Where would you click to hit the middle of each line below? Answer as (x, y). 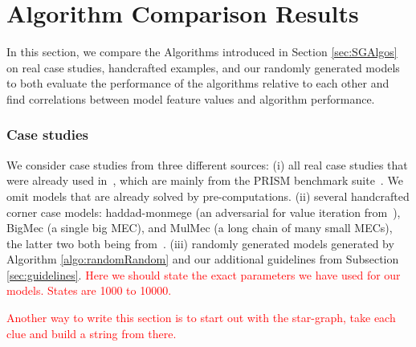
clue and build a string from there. (92, 333)
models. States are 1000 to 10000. (89, 290)
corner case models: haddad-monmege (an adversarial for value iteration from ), (204, 212)
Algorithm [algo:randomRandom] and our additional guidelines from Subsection (203, 259)
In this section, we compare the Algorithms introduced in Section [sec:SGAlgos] (202, 52)
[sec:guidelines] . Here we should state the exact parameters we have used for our (204, 274)
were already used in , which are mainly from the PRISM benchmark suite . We (205, 180)
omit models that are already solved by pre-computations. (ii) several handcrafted (208, 196)
